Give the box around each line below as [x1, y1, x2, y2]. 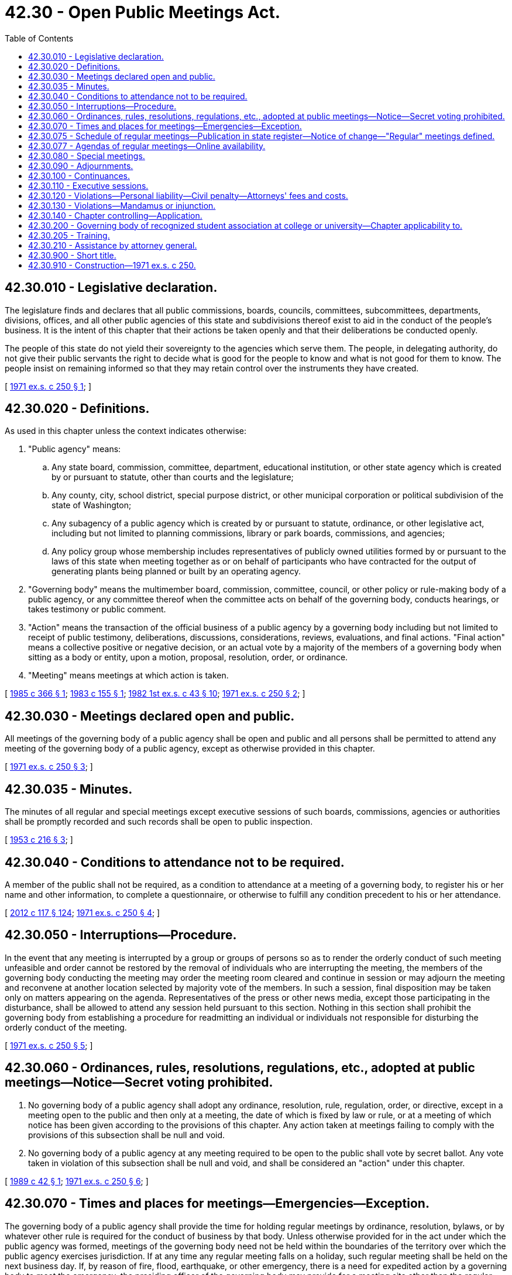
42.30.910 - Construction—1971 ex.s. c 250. [28, 260, 196, 270]
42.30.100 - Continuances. [28, 170, 130, 181]
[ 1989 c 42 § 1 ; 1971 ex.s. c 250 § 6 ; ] [5, 1176, 149, 1186]
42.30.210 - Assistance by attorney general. [28, 240, 197, 250]
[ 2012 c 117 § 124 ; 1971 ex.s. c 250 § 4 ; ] [5, 907, 160, 918]
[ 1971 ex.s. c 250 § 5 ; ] [5, 1040, 93, 1050]
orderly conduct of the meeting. [5, 1022, 127, 1032]
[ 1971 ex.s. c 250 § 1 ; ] [5, 381, 92, 391]
